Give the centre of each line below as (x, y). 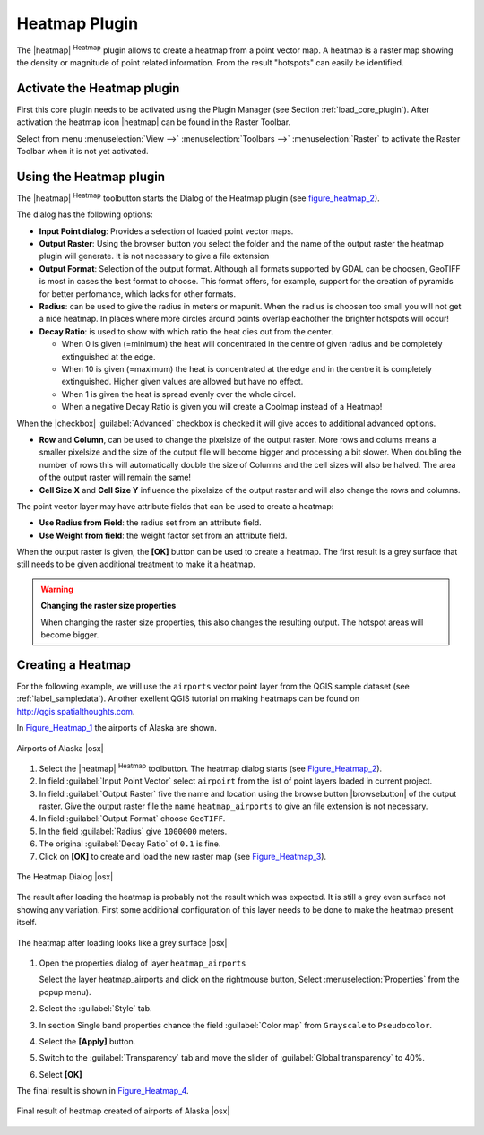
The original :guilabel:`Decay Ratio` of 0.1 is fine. (130, 844)
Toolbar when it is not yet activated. (82, 152)
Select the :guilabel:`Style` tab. (95, 1009)
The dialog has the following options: (85, 214)
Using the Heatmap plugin (91, 176)
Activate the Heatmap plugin (98, 88)
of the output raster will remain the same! (115, 477)
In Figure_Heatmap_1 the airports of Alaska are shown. (117, 728)
